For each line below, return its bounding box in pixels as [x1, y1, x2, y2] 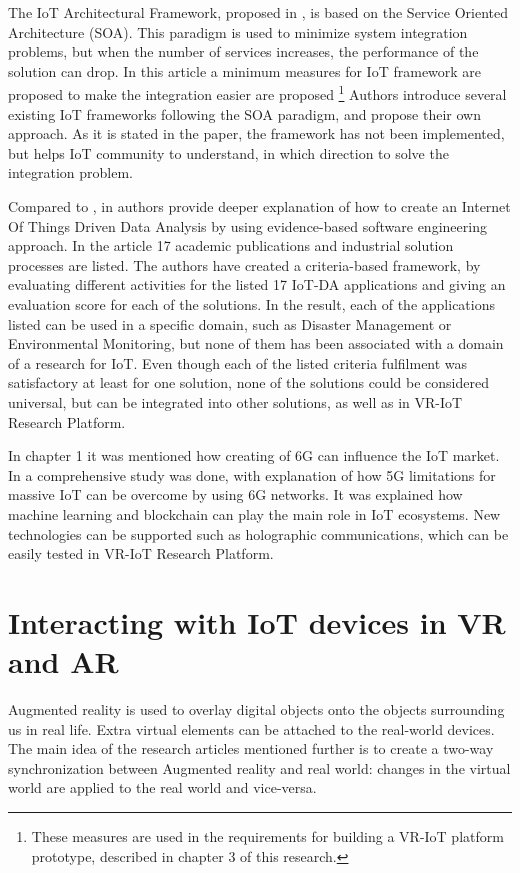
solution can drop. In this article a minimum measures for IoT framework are [8, 60, 482, 81]
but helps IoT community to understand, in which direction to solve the [8, 142, 449, 163]
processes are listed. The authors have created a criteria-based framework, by [8, 254, 481, 275]
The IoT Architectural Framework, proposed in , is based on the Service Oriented [8, 2, 509, 22]
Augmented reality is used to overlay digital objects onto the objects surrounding [8, 699, 505, 719]
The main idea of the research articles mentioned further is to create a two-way [8, 738, 494, 759]
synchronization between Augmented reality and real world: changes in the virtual [8, 757, 511, 778]
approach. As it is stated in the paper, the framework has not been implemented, [8, 123, 505, 144]
